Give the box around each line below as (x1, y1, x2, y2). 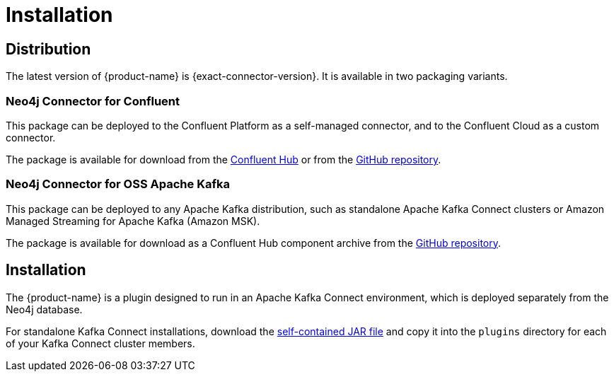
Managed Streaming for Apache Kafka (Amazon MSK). (6, 214, 260, 227)
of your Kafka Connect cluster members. (6, 337, 195, 349)
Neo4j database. (6, 303, 83, 315)
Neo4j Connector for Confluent (6, 93, 180, 108)
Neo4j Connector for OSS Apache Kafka (6, 177, 230, 192)
